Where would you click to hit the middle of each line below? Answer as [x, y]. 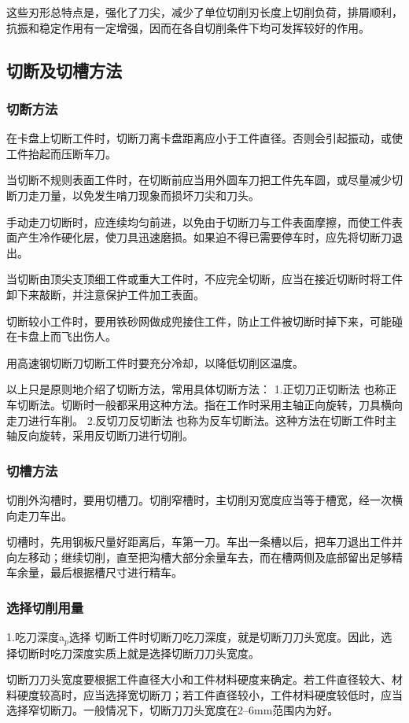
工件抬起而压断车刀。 [61, 153]
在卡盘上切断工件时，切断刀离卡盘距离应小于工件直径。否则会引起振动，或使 [204, 138]
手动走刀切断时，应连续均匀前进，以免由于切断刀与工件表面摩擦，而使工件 [199, 221]
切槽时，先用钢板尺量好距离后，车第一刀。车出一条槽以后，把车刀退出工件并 [204, 542]
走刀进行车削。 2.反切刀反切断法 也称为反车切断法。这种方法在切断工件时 [196, 420]
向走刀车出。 [39, 515]
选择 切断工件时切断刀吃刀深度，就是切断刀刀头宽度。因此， [225, 637]
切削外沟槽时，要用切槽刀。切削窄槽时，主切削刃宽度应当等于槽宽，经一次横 [204, 499]
